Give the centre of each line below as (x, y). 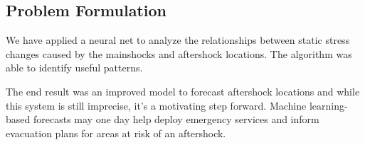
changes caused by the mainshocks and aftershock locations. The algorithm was (179, 53)
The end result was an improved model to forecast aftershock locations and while (183, 91)
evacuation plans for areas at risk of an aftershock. (116, 133)
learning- (328, 105)
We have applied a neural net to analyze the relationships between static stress (178, 40)
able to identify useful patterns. (74, 68)
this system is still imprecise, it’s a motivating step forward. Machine (156, 105)
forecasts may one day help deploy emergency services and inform (176, 119)
